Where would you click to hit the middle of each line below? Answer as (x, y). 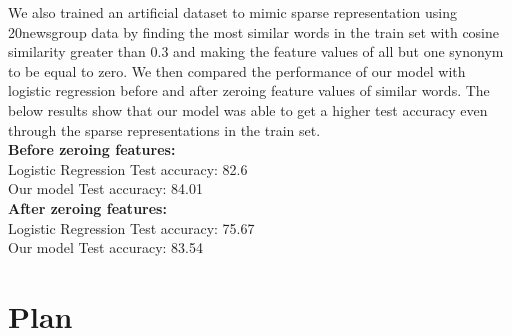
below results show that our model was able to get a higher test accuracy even (248, 109)
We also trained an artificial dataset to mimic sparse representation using (233, 12)
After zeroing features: (87, 207)
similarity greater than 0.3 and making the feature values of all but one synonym (256, 51)
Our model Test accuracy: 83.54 (105, 247)
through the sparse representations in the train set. (164, 129)
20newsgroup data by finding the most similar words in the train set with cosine (254, 31)
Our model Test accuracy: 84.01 (105, 188)
